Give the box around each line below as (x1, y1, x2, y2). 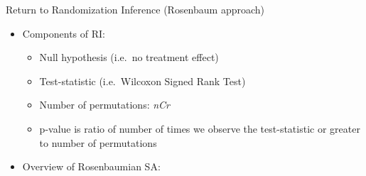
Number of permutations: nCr (39, 97, 171, 112)
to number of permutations (39, 135, 157, 150)
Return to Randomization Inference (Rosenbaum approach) (6, 2, 265, 16)
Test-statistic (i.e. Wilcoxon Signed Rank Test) (39, 73, 246, 88)
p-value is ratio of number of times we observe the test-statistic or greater (39, 121, 360, 136)
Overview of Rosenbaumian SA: (22, 159, 161, 174)
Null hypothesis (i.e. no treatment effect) (39, 50, 219, 65)
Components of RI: (22, 26, 105, 40)
